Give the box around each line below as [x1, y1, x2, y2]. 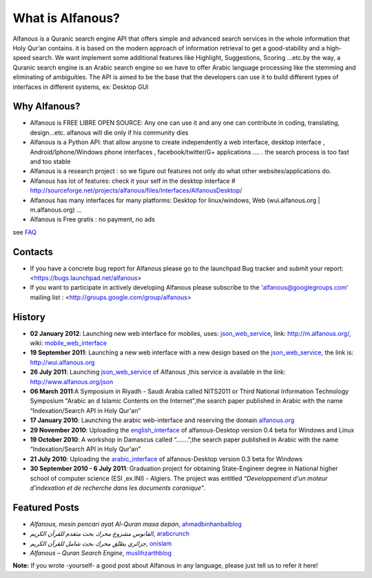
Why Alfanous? [12, 101, 81, 112]
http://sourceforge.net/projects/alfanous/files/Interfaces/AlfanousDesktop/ [30, 186, 242, 195]
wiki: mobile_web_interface [30, 339, 107, 348]
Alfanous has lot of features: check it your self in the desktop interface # [30, 177, 236, 185]
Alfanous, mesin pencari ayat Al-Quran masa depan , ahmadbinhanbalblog [30, 519, 242, 528]
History [12, 311, 46, 323]
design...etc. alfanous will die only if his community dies [30, 128, 189, 137]
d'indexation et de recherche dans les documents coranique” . [30, 484, 206, 492]
